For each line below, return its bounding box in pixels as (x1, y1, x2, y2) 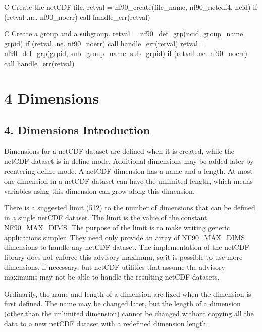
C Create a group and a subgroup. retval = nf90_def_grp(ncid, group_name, (4, 28, 245, 39)
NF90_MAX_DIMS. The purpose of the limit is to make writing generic (4, 222, 230, 233)
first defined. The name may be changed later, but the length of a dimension (4, 298, 241, 309)
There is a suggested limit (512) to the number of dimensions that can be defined (4, 202, 255, 213)
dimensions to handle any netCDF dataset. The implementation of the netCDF (4, 242, 249, 252)
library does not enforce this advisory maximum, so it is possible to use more (4, 252, 243, 262)
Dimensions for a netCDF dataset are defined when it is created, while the (4, 146, 234, 156)
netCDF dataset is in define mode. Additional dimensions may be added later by (4, 155, 254, 166)
